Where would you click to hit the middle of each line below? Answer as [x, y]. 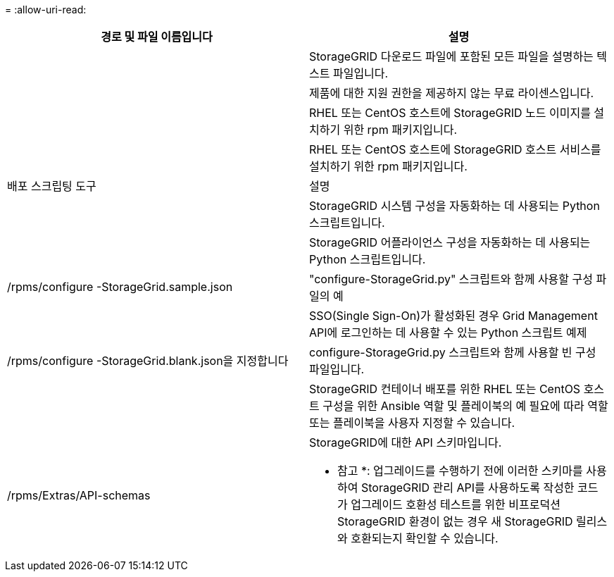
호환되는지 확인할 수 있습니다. [425, 538]
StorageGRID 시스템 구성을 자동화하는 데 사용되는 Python [455, 206]
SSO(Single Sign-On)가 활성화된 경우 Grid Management [453, 316]
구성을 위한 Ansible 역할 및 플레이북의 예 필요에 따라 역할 [465, 406]
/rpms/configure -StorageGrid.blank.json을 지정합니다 [148, 361]
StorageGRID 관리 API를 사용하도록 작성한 [468, 488]
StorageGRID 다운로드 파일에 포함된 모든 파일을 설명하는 [451, 56]
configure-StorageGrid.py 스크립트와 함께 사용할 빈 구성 [453, 352]
